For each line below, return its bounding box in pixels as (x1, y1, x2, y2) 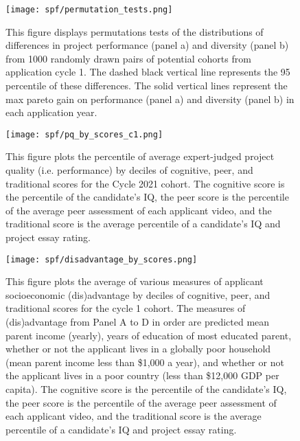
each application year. (5, 105, 97, 120)
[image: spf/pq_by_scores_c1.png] (5, 129, 163, 139)
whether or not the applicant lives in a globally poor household (5, 341, 271, 356)
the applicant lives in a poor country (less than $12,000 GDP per (5, 368, 279, 383)
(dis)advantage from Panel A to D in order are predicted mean (5, 315, 270, 329)
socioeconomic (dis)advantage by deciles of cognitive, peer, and (5, 287, 270, 302)
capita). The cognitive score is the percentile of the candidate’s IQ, (5, 382, 287, 396)
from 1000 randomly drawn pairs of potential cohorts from (5, 51, 251, 65)
